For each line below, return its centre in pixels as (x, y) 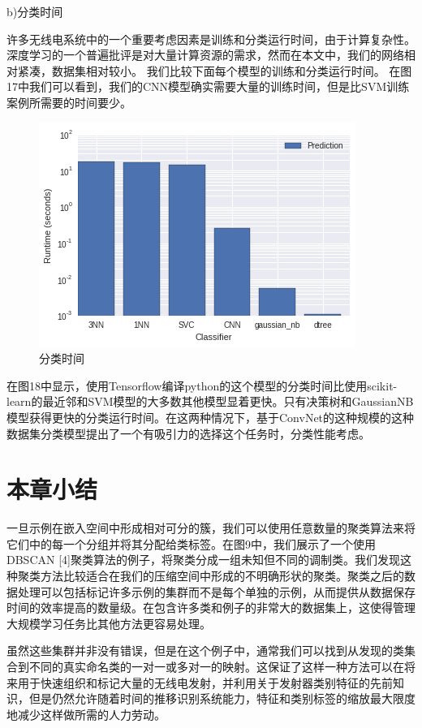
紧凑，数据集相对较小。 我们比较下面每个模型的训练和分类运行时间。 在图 (215, 70)
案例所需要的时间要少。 (69, 102)
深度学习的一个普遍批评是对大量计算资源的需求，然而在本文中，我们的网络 (205, 55)
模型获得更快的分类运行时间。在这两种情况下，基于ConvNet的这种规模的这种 (211, 417)
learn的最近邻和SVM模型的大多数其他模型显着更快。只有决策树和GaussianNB (210, 401)
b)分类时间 (35, 11)
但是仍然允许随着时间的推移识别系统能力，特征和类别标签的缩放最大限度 (222, 698)
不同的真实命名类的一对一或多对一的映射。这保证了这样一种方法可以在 (216, 666)
